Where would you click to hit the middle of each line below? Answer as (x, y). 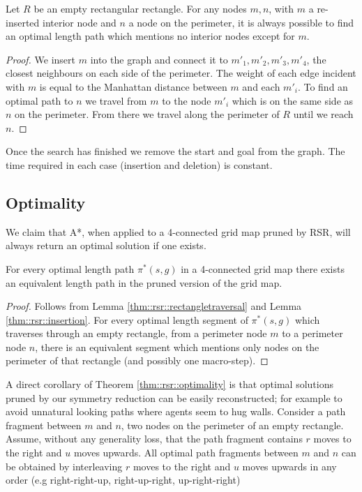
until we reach (323, 114)
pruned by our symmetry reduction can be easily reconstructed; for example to (174, 397)
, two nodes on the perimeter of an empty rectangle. (232, 425)
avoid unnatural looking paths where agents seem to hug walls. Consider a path (176, 411)
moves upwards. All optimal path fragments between (186, 453)
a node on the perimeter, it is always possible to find (241, 22)
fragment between (44, 425)
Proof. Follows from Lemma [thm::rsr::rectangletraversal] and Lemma (154, 306)
